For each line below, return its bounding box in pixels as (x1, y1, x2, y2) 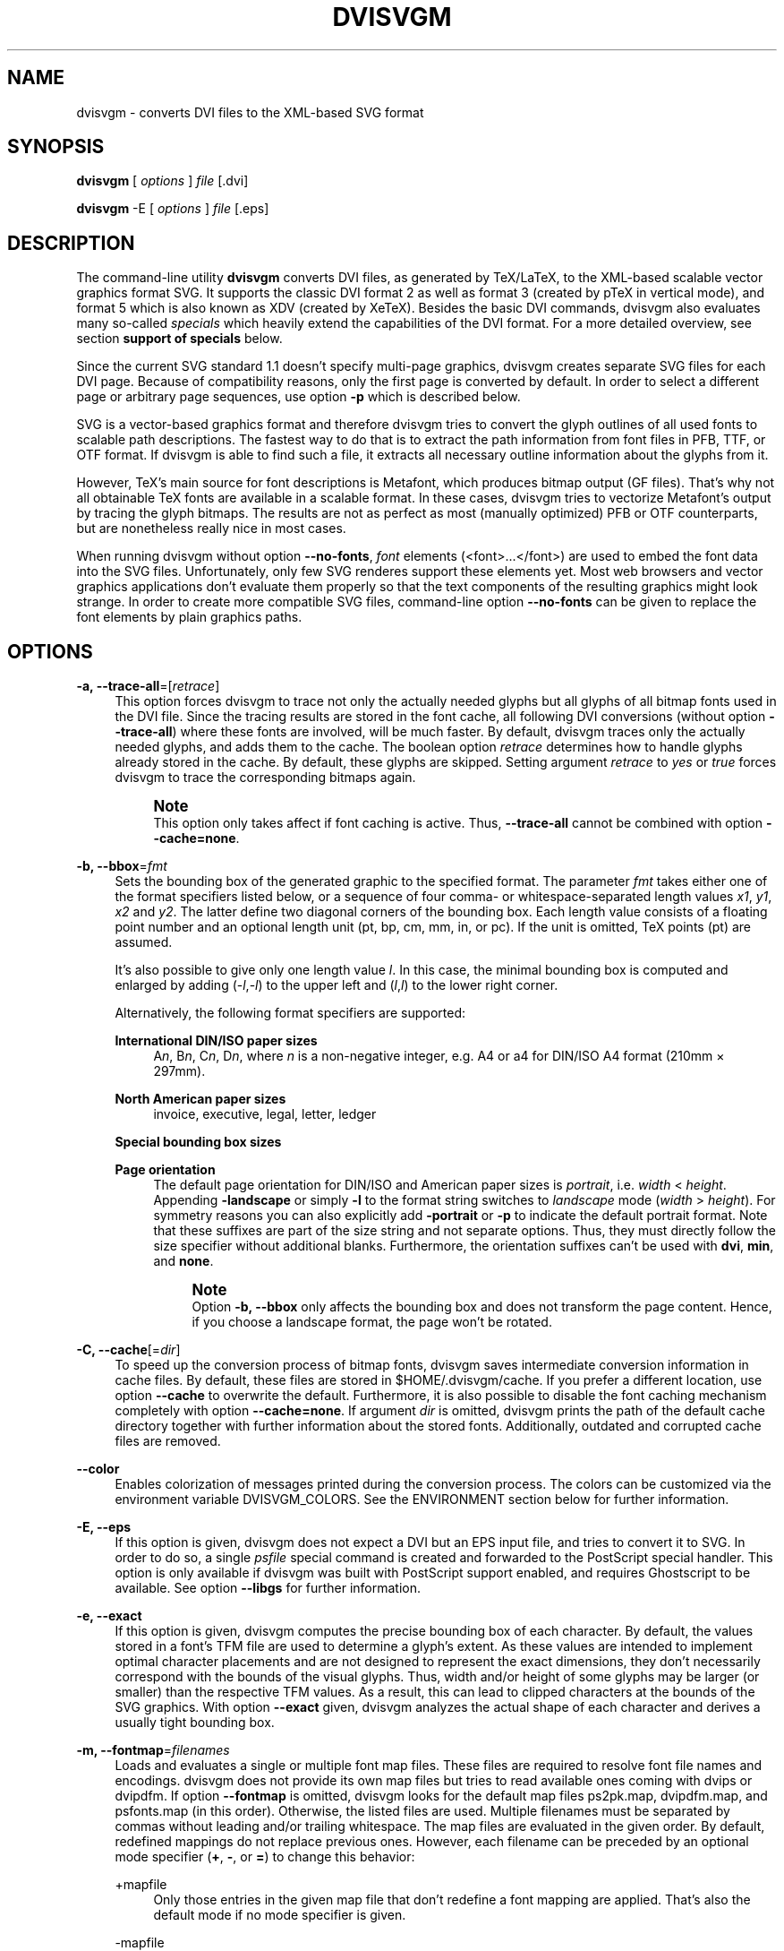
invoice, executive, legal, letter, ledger (153, 1106, 377, 1122)
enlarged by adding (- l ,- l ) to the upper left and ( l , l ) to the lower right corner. (115, 977, 558, 993)
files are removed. (115, 1433, 221, 1449)
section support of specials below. (76, 331, 283, 347)
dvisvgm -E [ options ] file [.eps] (76, 201, 269, 217)
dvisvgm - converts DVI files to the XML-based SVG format (76, 104, 424, 120)
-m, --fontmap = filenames (76, 1742, 230, 1758)
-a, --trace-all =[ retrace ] (76, 678, 220, 694)
